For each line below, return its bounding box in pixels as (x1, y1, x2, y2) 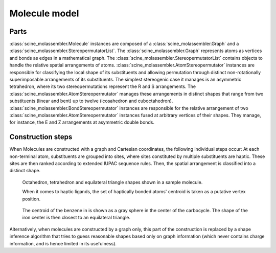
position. (22, 196, 41, 202)
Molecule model (9, 8, 79, 19)
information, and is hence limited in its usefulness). (9, 240, 117, 246)
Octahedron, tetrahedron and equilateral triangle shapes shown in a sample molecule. (22, 179, 203, 185)
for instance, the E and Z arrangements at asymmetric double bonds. (9, 119, 155, 125)
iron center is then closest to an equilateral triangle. (22, 215, 130, 221)
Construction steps (9, 133, 73, 142)
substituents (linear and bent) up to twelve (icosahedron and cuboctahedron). (9, 98, 173, 104)
